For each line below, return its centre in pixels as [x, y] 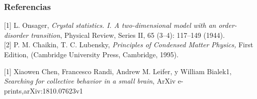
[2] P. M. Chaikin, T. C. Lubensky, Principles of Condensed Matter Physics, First [129, 45]
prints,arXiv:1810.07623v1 [43, 90]
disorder [16, 35]
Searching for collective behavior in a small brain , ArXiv [90, 81]
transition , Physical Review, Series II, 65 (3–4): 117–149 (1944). [128, 35]
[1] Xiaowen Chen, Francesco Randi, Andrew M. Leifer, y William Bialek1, [118, 71]
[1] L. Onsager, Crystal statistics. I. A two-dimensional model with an [110, 25]
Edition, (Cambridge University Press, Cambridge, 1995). [91, 54]
